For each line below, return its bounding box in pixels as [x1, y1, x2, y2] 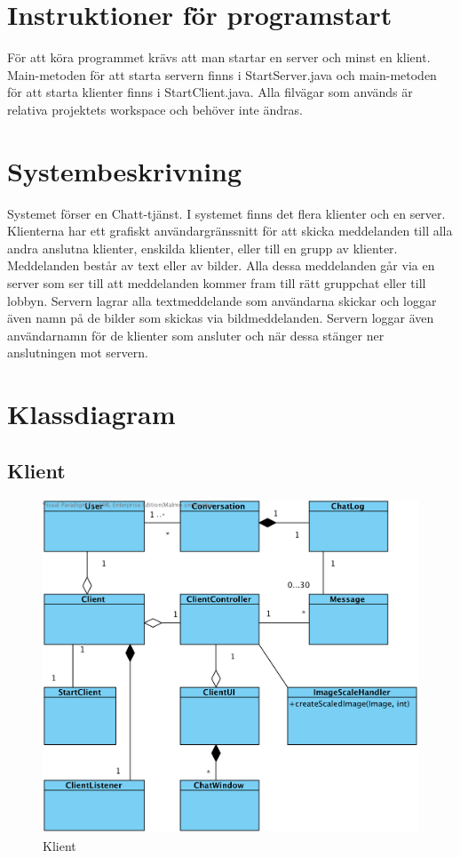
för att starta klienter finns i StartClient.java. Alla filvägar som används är [7, 83, 413, 101]
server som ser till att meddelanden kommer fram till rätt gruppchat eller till [7, 274, 426, 292]
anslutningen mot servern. [7, 343, 148, 362]
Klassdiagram [7, 396, 176, 432]
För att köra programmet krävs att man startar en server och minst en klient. [7, 48, 431, 67]
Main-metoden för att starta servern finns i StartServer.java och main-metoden [7, 65, 437, 84]
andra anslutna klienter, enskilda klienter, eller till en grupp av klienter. [7, 238, 398, 257]
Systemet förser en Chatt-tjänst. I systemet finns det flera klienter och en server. [7, 204, 446, 222]
